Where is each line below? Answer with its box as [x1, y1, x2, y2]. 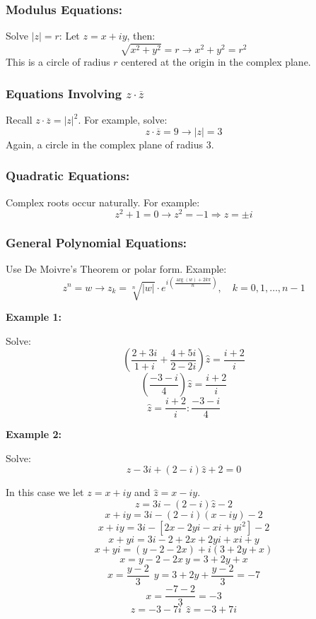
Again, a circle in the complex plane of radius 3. [6, 136, 214, 151]
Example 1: [6, 309, 62, 324]
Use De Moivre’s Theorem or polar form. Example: [6, 261, 227, 276]
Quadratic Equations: [6, 167, 130, 184]
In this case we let [6, 485, 84, 500]
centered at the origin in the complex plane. [121, 54, 311, 69]
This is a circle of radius [6, 54, 110, 69]
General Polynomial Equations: [6, 234, 187, 252]
